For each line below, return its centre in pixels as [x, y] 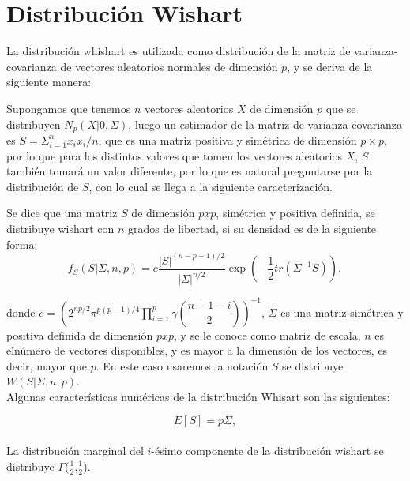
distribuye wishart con [60, 228]
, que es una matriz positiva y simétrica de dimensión [228, 139]
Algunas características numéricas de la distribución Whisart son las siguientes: [198, 396]
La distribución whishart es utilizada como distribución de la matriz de [179, 51]
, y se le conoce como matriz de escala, [267, 334]
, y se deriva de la [330, 66]
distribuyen [34, 124]
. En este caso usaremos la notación [182, 365]
